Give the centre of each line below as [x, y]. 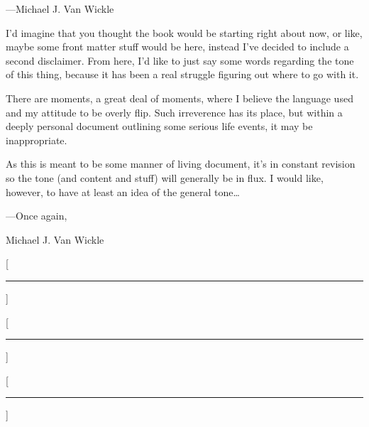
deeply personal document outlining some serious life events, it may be [159, 126]
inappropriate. [37, 140]
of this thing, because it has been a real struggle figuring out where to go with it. [182, 74]
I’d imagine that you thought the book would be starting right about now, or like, [184, 32]
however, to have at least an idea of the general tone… [123, 191]
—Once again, [37, 216]
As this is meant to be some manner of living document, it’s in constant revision [181, 164]
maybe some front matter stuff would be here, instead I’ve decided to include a [177, 47]
